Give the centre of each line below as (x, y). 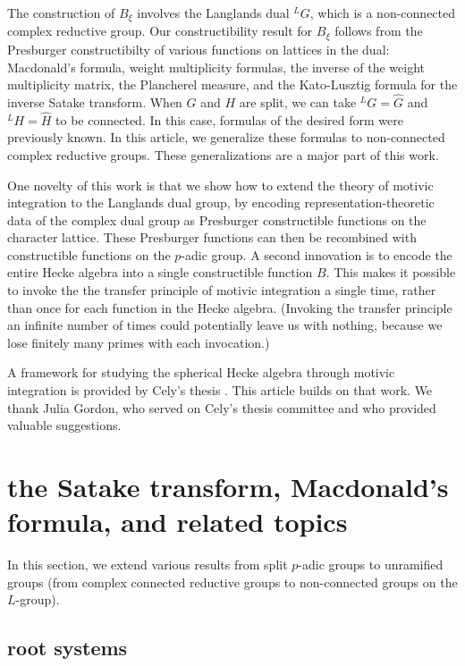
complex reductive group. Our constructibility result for (160, 31)
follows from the (379, 31)
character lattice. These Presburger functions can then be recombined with (212, 237)
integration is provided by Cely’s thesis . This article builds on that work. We (220, 390)
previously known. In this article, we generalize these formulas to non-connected (226, 137)
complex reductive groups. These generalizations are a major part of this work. (223, 154)
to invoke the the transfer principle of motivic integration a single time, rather (222, 290)
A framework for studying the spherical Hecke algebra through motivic (201, 372)
